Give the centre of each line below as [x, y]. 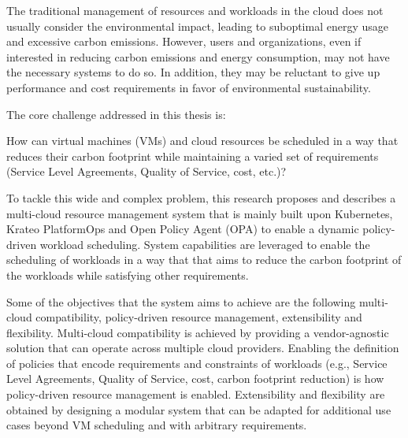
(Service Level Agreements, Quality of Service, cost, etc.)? [147, 171]
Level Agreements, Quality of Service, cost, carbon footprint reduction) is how [195, 379]
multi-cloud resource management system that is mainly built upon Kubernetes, [200, 213]
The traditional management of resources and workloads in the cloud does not [195, 10]
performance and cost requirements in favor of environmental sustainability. [189, 87]
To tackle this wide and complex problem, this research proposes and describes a [201, 197]
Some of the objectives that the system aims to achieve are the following [181, 301]
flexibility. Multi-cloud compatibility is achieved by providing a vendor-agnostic [198, 332]
